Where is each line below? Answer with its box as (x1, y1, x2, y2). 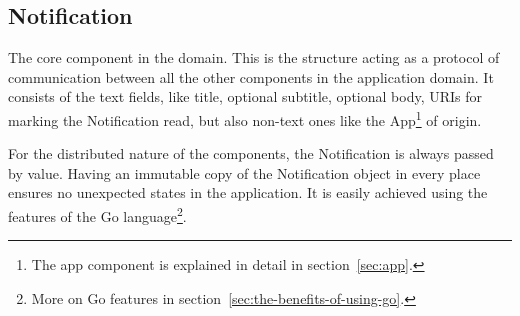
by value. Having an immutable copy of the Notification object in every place (8, 162, 481, 183)
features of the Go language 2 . (8, 203, 187, 226)
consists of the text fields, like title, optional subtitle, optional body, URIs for (8, 86, 483, 107)
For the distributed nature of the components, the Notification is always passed (8, 143, 494, 164)
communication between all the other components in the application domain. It (8, 66, 494, 87)
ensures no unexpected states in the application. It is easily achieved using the (8, 182, 488, 203)
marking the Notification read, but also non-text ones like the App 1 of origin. (8, 106, 482, 130)
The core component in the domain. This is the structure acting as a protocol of (8, 47, 500, 68)
